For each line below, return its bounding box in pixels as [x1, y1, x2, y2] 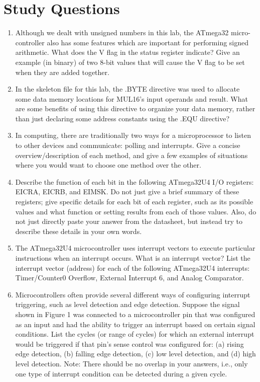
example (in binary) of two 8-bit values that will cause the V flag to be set [15, 56, 245, 67]
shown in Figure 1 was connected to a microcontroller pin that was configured [15, 309, 255, 319]
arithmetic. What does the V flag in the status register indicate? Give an [15, 47, 240, 57]
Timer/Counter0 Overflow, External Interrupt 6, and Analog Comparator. [15, 272, 244, 283]
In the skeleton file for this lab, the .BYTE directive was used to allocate [15, 84, 240, 94]
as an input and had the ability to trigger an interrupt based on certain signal [15, 319, 255, 329]
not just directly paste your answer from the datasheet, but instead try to [15, 216, 242, 226]
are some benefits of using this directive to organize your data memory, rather [15, 103, 255, 114]
